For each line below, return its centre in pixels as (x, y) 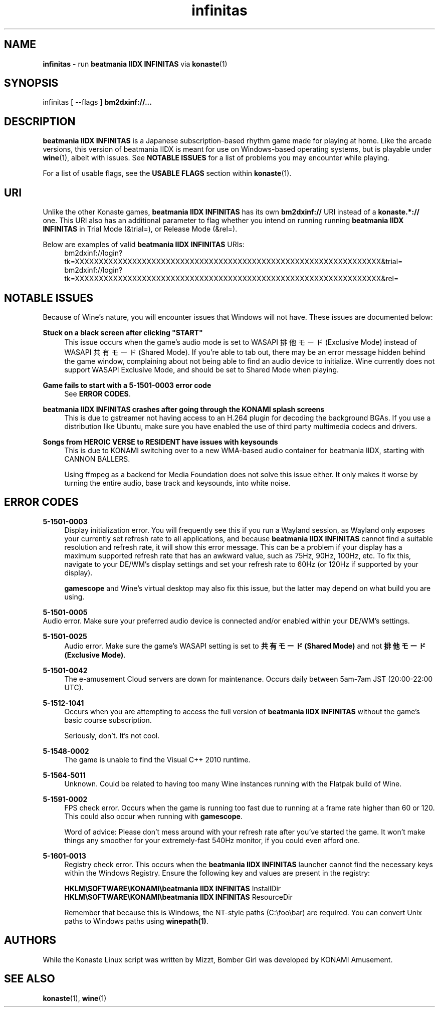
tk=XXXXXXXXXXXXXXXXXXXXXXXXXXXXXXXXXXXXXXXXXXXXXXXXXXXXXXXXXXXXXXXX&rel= (232, 279)
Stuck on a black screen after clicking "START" (123, 332)
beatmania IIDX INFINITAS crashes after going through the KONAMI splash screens (184, 409)
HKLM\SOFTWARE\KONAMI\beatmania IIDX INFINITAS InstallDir (173, 888)
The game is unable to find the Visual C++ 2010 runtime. (157, 759)
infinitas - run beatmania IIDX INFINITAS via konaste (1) (135, 64)
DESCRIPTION (40, 121)
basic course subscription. (108, 720)
